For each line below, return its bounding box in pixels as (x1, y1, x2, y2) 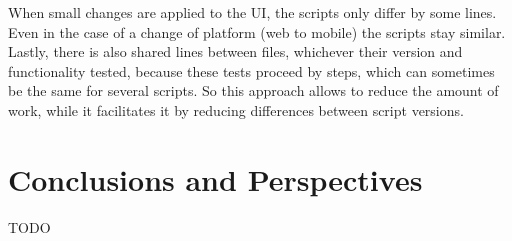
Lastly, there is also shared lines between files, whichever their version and (8, 41, 463, 62)
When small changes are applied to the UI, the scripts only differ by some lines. (8, 2, 497, 22)
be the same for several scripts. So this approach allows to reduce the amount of (8, 80, 499, 101)
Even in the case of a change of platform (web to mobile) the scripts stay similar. (8, 21, 506, 42)
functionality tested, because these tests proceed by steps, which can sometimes (8, 60, 495, 81)
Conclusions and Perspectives (8, 158, 423, 199)
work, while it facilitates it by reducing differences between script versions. (8, 99, 464, 120)
